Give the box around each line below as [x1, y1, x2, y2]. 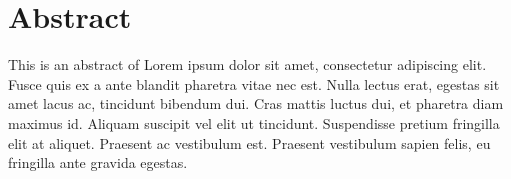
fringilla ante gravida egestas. [8, 152, 188, 173]
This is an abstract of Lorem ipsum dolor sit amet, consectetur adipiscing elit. [8, 54, 487, 75]
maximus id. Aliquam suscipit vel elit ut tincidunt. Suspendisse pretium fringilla [8, 112, 500, 133]
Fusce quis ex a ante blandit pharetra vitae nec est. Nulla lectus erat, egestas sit [8, 73, 500, 94]
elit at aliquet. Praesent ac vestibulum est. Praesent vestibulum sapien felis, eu [8, 132, 491, 153]
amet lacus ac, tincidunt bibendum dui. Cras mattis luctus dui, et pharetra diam [8, 93, 504, 114]
